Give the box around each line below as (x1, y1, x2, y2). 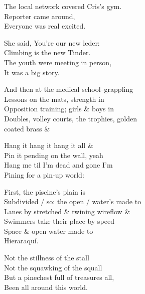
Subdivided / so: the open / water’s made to (4, 196, 141, 207)
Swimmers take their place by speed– (4, 216, 118, 226)
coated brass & (4, 123, 50, 133)
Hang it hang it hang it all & (4, 140, 93, 151)
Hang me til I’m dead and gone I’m (4, 160, 113, 170)
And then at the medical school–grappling (4, 84, 133, 94)
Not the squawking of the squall (4, 262, 102, 272)
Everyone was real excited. (4, 21, 86, 31)
